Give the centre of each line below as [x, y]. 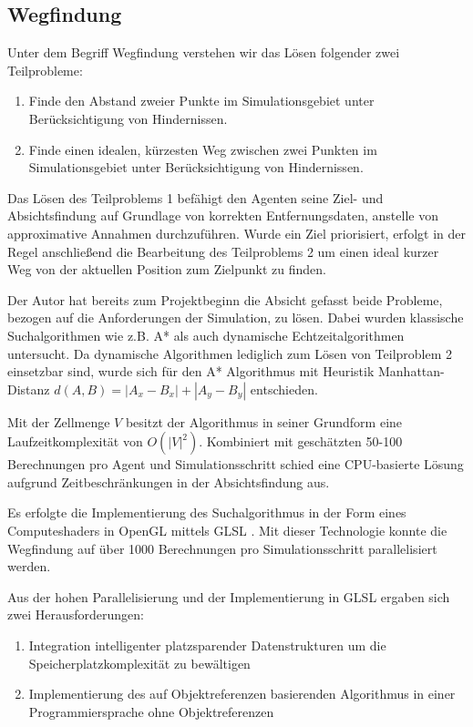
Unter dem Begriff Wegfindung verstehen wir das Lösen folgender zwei [204, 52]
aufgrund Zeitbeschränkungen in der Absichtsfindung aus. [169, 481]
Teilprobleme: [45, 70]
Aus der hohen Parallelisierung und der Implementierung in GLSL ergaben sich [229, 596]
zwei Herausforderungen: [76, 614]
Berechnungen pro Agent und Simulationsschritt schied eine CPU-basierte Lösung [236, 464]
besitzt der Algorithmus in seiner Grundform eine [264, 421]
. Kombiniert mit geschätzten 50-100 [301, 441]
